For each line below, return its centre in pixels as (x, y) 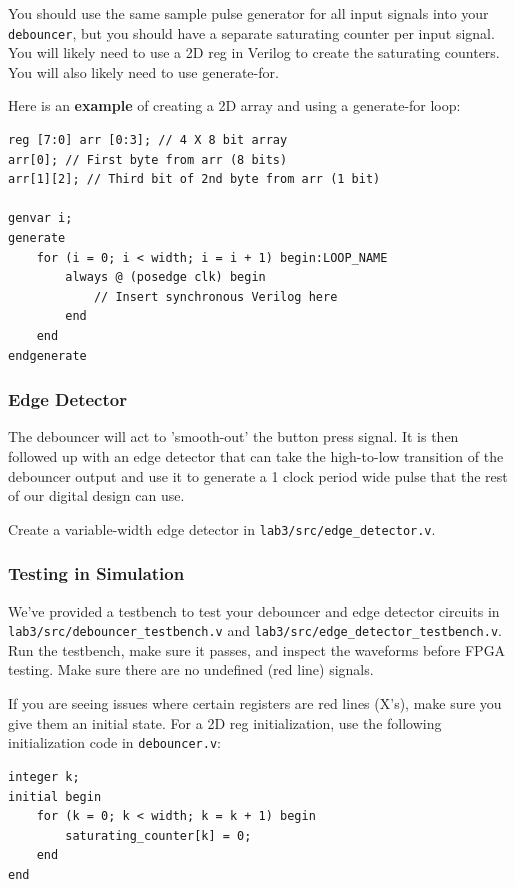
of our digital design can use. (96, 495)
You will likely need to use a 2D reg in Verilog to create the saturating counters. (254, 52)
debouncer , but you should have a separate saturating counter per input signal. (251, 32)
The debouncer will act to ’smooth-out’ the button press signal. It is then (233, 436)
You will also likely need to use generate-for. (143, 71)
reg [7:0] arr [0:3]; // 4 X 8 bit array (148, 140)
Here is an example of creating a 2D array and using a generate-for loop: (234, 105)
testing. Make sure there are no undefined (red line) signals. (191, 669)
